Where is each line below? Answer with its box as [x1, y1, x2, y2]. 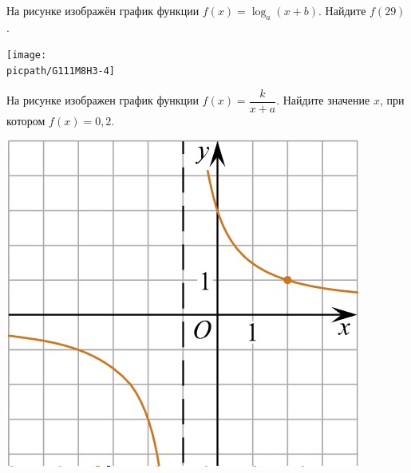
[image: [6, 49, 47, 61]
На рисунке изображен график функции [6, 92, 199, 108]
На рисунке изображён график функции [6, 2, 200, 18]
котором [6, 112, 45, 128]
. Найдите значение [276, 92, 370, 108]
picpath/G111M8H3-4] [6, 65, 116, 77]
